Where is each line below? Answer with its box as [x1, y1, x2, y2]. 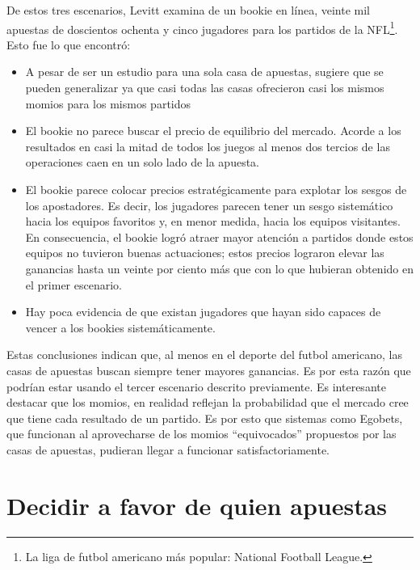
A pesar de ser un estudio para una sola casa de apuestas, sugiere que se [25, 63, 384, 80]
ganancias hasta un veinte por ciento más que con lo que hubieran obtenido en [25, 260, 414, 277]
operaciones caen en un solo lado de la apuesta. [25, 154, 259, 171]
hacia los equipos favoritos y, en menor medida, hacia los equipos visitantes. [25, 213, 401, 230]
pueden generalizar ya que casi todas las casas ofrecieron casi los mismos [25, 79, 384, 96]
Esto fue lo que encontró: [6, 36, 131, 53]
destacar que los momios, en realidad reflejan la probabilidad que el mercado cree [6, 394, 409, 411]
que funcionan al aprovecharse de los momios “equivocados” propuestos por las [6, 425, 397, 442]
